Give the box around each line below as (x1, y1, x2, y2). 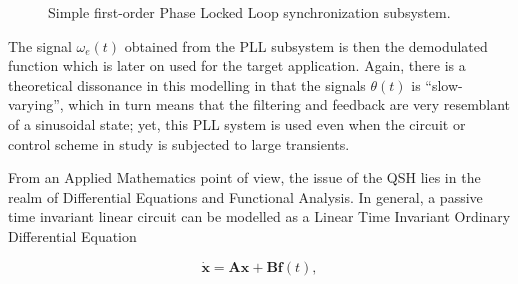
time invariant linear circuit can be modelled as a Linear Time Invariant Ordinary (8, 206, 511, 227)
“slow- (425, 74, 463, 95)
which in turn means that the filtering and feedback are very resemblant (68, 94, 511, 115)
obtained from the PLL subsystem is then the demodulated (124, 35, 488, 56)
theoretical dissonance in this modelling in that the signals (8, 74, 366, 95)
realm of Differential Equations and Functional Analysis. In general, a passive (8, 186, 483, 207)
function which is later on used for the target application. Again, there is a (8, 55, 466, 76)
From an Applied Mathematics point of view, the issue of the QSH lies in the (8, 167, 481, 188)
